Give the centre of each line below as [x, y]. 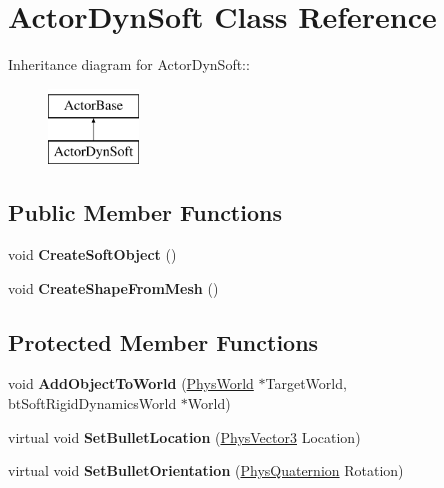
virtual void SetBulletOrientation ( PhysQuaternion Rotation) [206, 470]
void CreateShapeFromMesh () [113, 287]
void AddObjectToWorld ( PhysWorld [131, 383]
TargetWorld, [306, 383]
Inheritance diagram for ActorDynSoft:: [129, 64]
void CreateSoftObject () [92, 254]
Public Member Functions [145, 212]
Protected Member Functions [163, 341]
